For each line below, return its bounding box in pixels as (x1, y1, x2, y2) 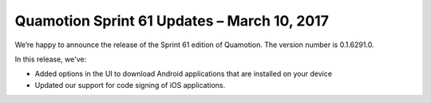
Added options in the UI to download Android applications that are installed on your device (34, 69, 333, 79)
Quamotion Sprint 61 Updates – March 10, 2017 (14, 12, 329, 30)
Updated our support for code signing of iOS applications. (34, 80, 226, 89)
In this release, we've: (14, 54, 87, 64)
